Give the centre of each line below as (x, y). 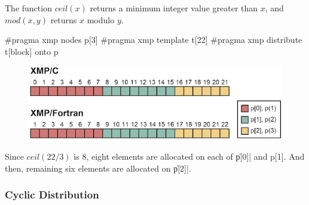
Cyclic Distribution (52, 195)
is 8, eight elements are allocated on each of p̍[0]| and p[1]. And (189, 156)
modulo (101, 19)
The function (28, 8)
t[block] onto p (32, 51)
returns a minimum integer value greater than (174, 8)
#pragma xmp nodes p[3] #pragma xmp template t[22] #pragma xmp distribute (154, 40)
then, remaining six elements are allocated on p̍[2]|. (98, 168)
